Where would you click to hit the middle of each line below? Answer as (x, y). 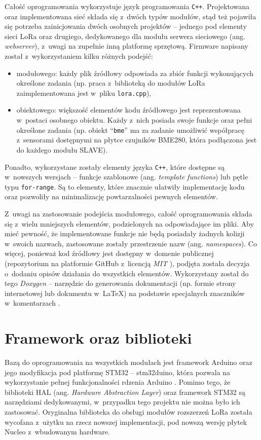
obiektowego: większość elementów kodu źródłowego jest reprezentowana (128, 110)
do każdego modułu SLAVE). (62, 149)
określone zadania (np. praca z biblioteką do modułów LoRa (111, 83)
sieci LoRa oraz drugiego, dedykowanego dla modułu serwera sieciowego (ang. (125, 36)
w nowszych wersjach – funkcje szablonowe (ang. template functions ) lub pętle (126, 177)
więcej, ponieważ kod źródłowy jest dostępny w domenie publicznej (109, 253)
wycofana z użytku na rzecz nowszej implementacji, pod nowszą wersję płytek (126, 421)
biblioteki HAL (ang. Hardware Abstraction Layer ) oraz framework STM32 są (125, 392)
